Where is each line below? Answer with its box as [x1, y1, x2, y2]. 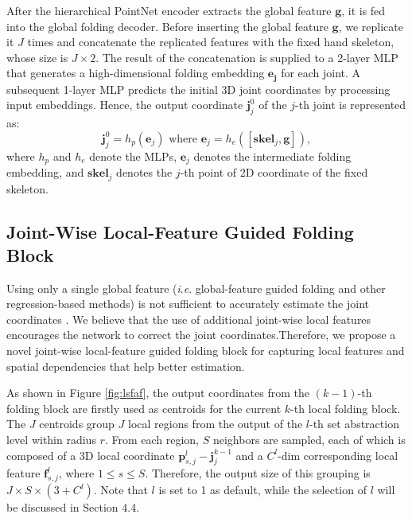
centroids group [39, 415, 115, 432]
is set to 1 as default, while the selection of [158, 481, 367, 498]
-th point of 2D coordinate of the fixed [180, 164, 368, 181]
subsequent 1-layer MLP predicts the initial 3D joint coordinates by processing [6, 80, 391, 97]
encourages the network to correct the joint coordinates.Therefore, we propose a [6, 326, 396, 343]
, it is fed [341, 2, 386, 18]
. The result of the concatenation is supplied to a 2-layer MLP [95, 49, 398, 65]
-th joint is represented [295, 96, 406, 113]
